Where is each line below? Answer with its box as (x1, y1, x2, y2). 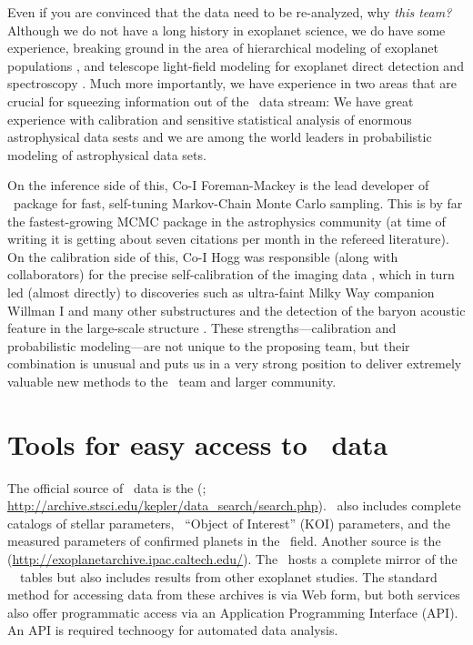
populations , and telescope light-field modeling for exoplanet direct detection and (7, 55, 464, 75)
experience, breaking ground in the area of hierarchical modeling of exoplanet (7, 38, 438, 57)
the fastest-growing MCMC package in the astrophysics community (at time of (7, 211, 446, 230)
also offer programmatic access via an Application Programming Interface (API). (7, 602, 458, 621)
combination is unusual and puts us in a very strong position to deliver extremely (7, 354, 462, 373)
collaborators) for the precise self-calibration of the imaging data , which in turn (7, 265, 455, 284)
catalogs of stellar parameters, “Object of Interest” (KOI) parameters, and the (7, 513, 451, 532)
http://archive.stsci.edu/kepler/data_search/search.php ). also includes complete (7, 496, 461, 515)
